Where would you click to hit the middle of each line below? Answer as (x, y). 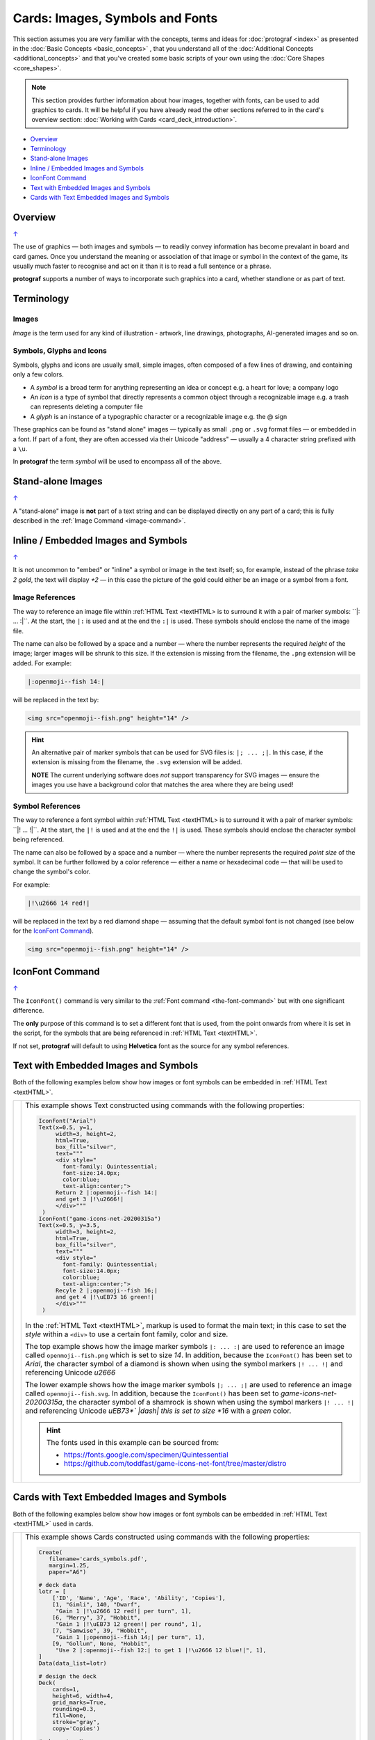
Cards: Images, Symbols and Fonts (115, 18)
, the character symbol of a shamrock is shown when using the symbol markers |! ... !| (208, 1402)
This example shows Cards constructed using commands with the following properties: (168, 1537)
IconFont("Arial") (68, 1121)
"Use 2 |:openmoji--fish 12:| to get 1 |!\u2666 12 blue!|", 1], (161, 1651)
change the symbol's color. (52, 872)
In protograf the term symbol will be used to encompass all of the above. (117, 461)
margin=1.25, (69, 1566)
